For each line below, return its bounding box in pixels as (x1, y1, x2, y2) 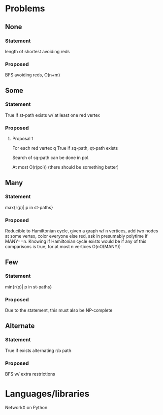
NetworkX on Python (5, 405, 48, 411)
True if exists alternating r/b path (5, 348, 71, 353)
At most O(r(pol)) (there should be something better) (12, 164, 119, 170)
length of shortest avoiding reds (5, 48, 70, 54)
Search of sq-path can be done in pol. (12, 155, 90, 160)
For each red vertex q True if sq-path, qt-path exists (12, 145, 118, 151)
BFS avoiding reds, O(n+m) (5, 72, 60, 78)
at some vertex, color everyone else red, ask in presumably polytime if (5, 233, 148, 239)
